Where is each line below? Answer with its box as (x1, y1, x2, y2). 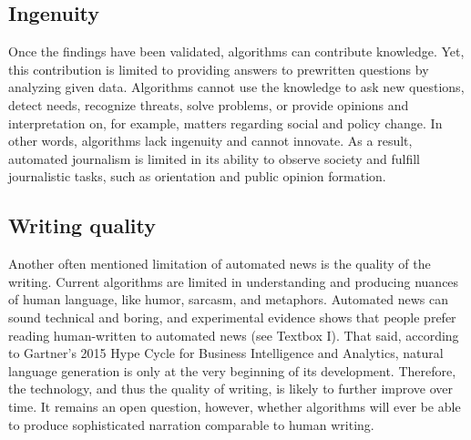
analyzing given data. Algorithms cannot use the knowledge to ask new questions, (8, 77, 465, 97)
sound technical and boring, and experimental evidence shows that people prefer (8, 307, 456, 326)
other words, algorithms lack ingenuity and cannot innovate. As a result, (8, 131, 413, 150)
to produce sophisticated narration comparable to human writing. (8, 414, 374, 434)
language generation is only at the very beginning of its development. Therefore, (8, 361, 456, 380)
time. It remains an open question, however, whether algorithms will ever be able (8, 396, 461, 415)
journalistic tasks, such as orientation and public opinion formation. (8, 167, 386, 186)
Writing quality (8, 211, 156, 240)
